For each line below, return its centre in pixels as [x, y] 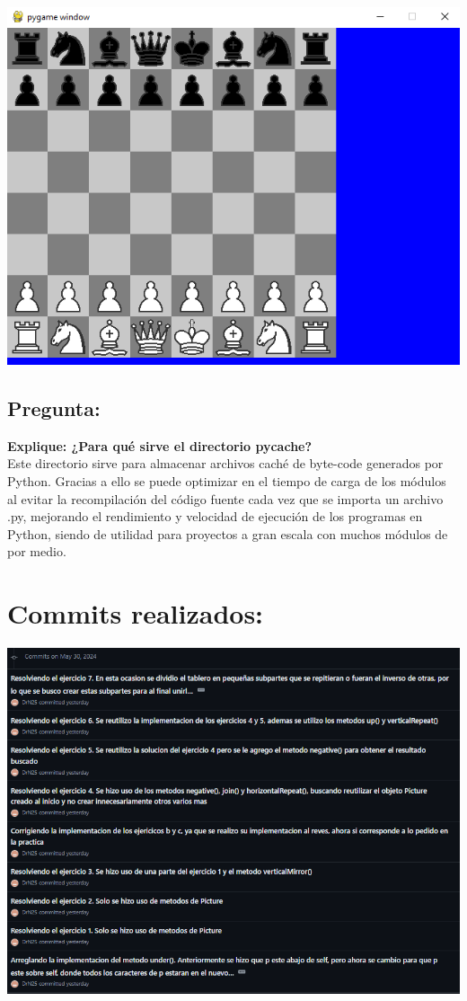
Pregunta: [54, 407]
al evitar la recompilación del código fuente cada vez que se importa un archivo [225, 498]
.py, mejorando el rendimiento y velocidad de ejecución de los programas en [215, 516]
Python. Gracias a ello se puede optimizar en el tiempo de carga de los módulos [227, 480]
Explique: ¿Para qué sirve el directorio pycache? [160, 445]
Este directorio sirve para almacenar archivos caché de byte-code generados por [225, 463]
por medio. [37, 551]
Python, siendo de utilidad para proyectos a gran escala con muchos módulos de [228, 533]
